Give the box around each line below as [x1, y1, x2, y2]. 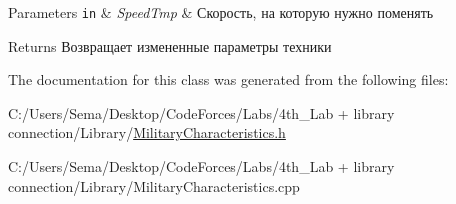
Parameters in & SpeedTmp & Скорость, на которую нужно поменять [8, 2, 434, 22]
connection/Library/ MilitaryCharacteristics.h [8, 122, 286, 143]
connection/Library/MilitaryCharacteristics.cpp [8, 175, 300, 196]
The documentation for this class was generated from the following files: [8, 69, 449, 90]
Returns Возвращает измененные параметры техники [8, 35, 332, 56]
